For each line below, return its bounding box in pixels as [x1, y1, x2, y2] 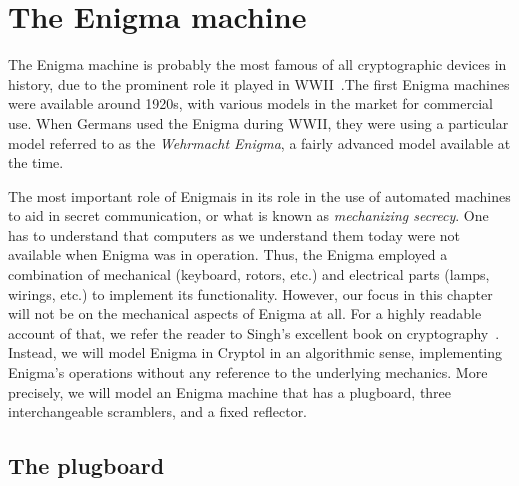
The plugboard [8, 450, 165, 481]
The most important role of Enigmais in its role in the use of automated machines [8, 185, 511, 206]
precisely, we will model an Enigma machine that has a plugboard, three [8, 381, 452, 402]
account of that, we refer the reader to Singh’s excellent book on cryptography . [8, 322, 500, 343]
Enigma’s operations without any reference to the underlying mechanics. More [8, 362, 488, 383]
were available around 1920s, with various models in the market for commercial [8, 93, 493, 114]
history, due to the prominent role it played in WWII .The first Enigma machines [8, 73, 510, 94]
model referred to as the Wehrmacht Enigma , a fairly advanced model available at [8, 132, 511, 153]
